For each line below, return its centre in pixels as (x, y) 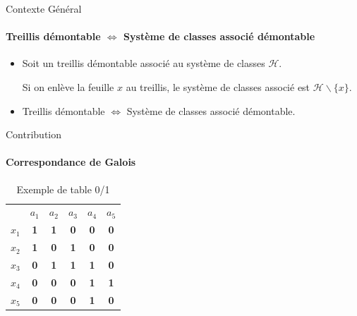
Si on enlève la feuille (68, 86)
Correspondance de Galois (71, 162)
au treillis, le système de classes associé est (218, 86)
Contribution (34, 134)
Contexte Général (44, 8)
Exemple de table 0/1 (63, 189)
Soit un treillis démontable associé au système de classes (144, 63)
